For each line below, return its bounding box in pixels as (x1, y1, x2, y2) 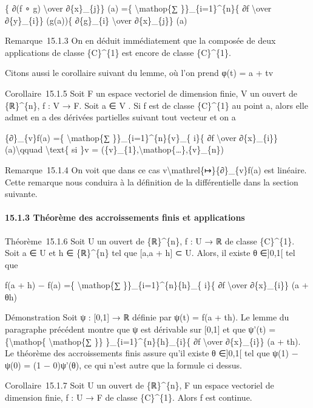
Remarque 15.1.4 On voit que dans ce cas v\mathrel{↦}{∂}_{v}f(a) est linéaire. (5, 163, 307, 176)
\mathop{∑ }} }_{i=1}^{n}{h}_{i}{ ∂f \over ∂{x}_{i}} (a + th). (49, 334, 301, 347)
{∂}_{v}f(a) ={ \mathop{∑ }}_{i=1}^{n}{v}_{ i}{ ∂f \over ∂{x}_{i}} (5, 131, 278, 143)
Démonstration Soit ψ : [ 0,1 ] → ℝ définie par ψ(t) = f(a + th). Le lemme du (5, 311, 289, 323)
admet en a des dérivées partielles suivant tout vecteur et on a (5, 111, 236, 123)
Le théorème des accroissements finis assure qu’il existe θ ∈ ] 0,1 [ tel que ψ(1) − (5, 347, 298, 359)
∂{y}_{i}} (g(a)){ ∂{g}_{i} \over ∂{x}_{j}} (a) (5, 13, 187, 26)
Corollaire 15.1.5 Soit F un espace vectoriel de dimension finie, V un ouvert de (5, 86, 297, 99)
